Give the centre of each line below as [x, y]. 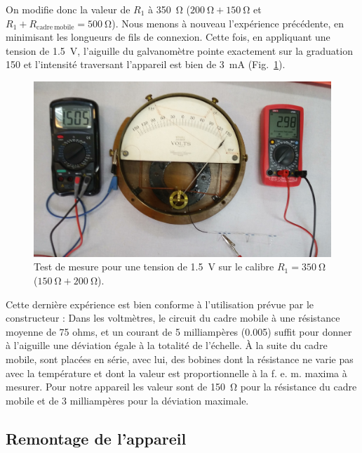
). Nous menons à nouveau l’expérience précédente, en [228, 23]
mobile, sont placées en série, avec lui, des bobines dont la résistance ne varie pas [180, 359]
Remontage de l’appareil [96, 438]
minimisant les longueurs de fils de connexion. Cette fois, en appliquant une [168, 37]
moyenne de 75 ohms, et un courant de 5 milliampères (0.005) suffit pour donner [179, 331]
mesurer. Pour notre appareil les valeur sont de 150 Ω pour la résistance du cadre [181, 387]
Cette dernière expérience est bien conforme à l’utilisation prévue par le [160, 304]
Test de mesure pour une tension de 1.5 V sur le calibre [154, 267]
